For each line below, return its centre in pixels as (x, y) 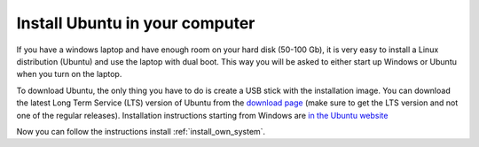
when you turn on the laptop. (69, 74)
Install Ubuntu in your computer (136, 23)
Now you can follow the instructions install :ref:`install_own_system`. (141, 131)
